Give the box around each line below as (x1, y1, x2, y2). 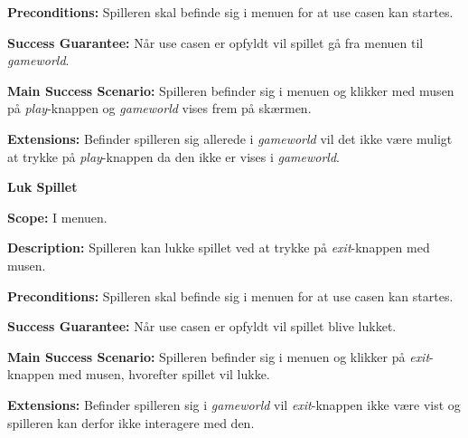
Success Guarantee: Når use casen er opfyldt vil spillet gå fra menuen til (7, 33, 424, 52)
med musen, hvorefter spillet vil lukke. (58, 365, 270, 384)
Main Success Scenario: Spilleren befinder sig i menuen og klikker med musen (7, 81, 454, 100)
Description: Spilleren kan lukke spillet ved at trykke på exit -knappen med (7, 238, 430, 257)
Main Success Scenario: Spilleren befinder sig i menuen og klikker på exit (7, 347, 430, 366)
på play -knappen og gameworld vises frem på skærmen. (7, 99, 312, 118)
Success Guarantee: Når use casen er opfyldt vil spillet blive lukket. (7, 317, 397, 336)
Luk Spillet (7, 177, 78, 196)
